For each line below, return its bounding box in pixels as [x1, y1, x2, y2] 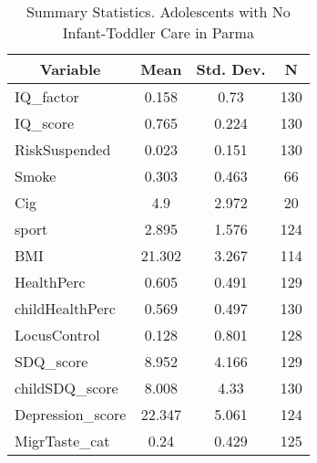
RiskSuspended [15, 139, 111, 160]
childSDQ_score [15, 377, 118, 398]
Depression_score [15, 404, 127, 425]
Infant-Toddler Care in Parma [62, 22, 254, 43]
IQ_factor [15, 86, 79, 107]
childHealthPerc [15, 298, 116, 319]
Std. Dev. [196, 58, 266, 79]
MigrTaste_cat [15, 430, 110, 451]
